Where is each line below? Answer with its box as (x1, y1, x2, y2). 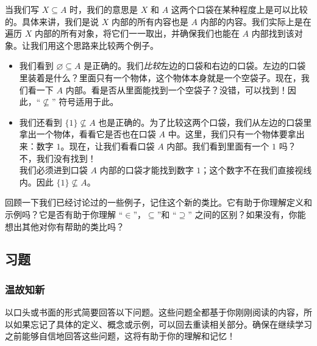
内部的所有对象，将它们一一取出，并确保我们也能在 (34, 27, 240, 40)
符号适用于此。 (59, 95, 119, 108)
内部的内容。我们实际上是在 (200, 15, 312, 27)
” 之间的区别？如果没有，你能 (188, 207, 306, 220)
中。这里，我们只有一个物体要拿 (168, 128, 296, 140)
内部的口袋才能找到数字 (99, 164, 194, 176)
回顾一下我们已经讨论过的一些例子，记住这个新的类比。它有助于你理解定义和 (5, 196, 312, 209)
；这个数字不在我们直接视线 (201, 164, 312, 176)
